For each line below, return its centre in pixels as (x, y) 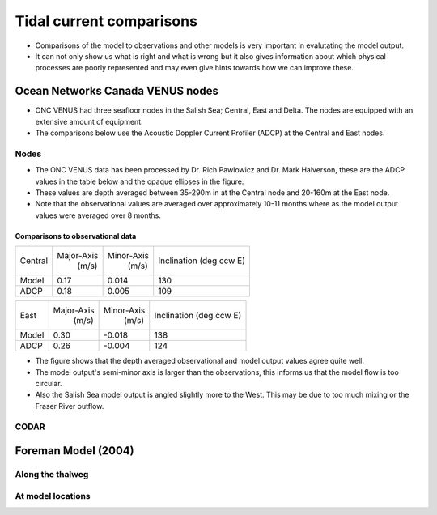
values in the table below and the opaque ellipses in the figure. (140, 181)
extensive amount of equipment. (89, 121)
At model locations (53, 496)
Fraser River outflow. (70, 406)
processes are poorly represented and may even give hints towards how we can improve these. (194, 68)
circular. (49, 383)
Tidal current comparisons (106, 21)
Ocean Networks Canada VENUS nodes (117, 91)
